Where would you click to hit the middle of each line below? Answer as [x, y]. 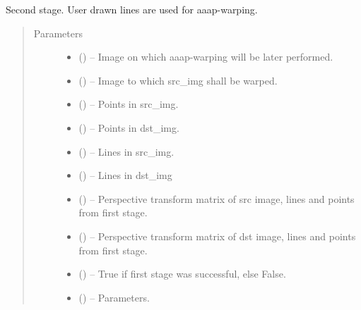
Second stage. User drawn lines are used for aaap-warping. [132, 9]
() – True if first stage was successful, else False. [182, 274]
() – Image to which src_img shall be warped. [178, 80]
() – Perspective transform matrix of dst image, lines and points [217, 236]
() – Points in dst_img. [129, 127]
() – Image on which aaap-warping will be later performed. [206, 57]
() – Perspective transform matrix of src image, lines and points [217, 198]
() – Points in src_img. [129, 104]
